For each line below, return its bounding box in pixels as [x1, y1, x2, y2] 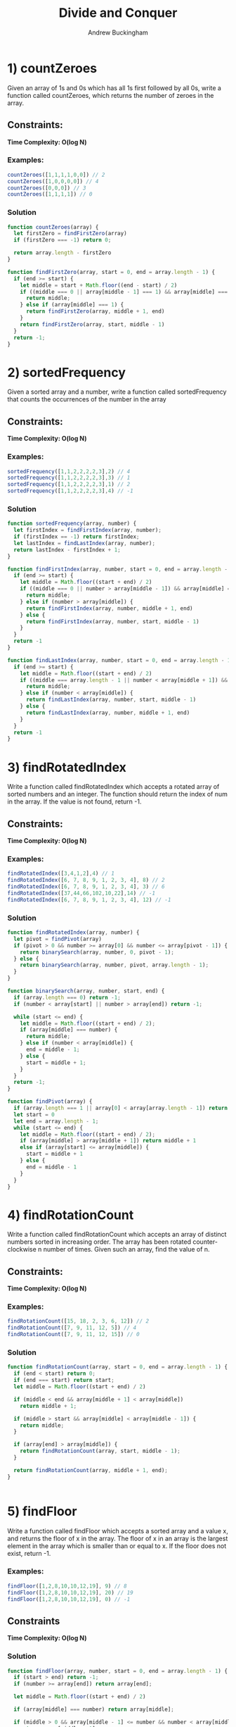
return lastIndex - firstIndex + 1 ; [13, 546, 121, 554]
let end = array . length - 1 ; [13, 1118, 99, 1125]
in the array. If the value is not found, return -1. [7, 797, 142, 806]
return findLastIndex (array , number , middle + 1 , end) [25, 709, 190, 716]
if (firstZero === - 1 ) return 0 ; [13, 237, 112, 244]
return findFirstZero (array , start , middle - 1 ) [20, 320, 165, 328]
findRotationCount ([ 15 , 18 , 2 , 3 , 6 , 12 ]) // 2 [7, 1318, 150, 1325]
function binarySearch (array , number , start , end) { [7, 987, 165, 995]
